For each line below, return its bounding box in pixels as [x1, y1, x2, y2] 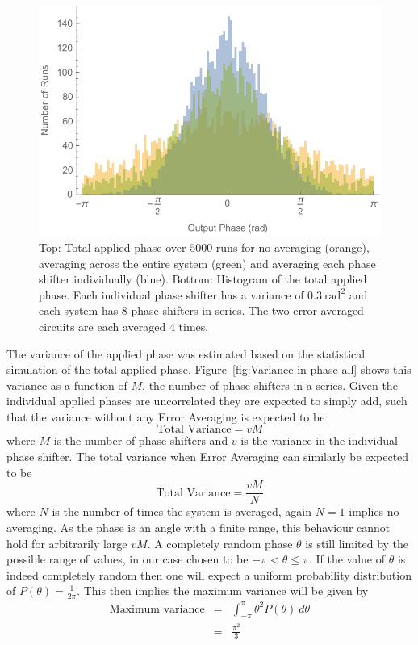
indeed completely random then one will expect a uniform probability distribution [6, 566, 412, 583]
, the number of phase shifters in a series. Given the [142, 376, 398, 393]
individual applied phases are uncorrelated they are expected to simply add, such [6, 392, 408, 409]
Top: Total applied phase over [39, 238, 186, 255]
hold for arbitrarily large [6, 534, 127, 551]
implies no [349, 503, 399, 520]
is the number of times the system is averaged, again [52, 503, 312, 520]
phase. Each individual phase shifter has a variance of [39, 286, 304, 303]
